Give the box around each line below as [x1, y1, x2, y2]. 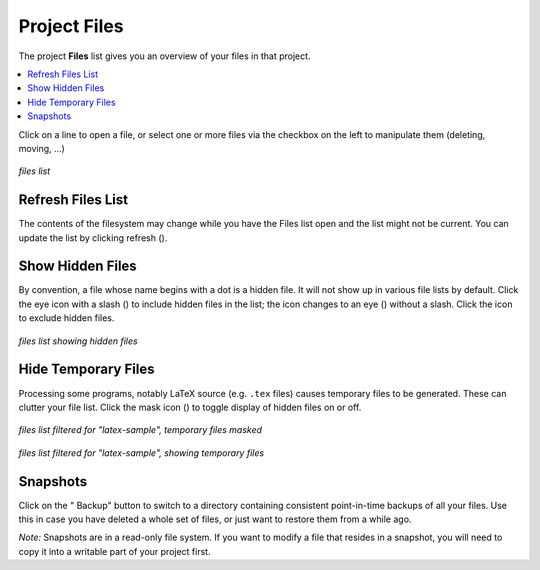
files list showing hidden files [18, 335, 139, 347]
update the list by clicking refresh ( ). [18, 231, 168, 244]
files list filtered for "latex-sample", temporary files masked [18, 424, 263, 436]
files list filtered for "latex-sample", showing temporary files [18, 446, 265, 459]
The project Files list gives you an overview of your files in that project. [18, 50, 311, 62]
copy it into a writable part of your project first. [18, 545, 211, 557]
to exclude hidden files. [18, 312, 115, 324]
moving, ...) [18, 142, 65, 154]
